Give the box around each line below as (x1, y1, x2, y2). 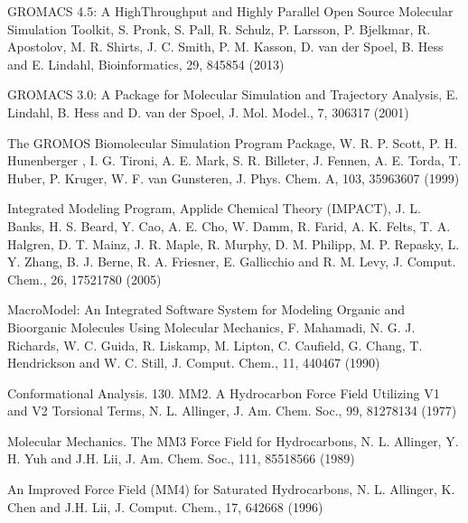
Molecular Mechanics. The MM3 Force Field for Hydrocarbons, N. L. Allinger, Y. (7, 431, 459, 450)
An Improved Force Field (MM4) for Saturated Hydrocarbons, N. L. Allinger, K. (7, 480, 455, 499)
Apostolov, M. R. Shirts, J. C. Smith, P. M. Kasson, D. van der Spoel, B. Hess (7, 37, 444, 56)
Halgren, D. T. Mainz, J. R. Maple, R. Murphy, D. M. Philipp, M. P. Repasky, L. (7, 234, 460, 253)
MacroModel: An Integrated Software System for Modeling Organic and (7, 300, 406, 319)
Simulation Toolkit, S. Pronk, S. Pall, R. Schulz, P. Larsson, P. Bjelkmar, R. (7, 19, 431, 38)
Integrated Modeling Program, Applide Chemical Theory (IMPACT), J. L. (7, 199, 421, 218)
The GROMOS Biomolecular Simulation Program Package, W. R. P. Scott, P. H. (7, 133, 458, 152)
